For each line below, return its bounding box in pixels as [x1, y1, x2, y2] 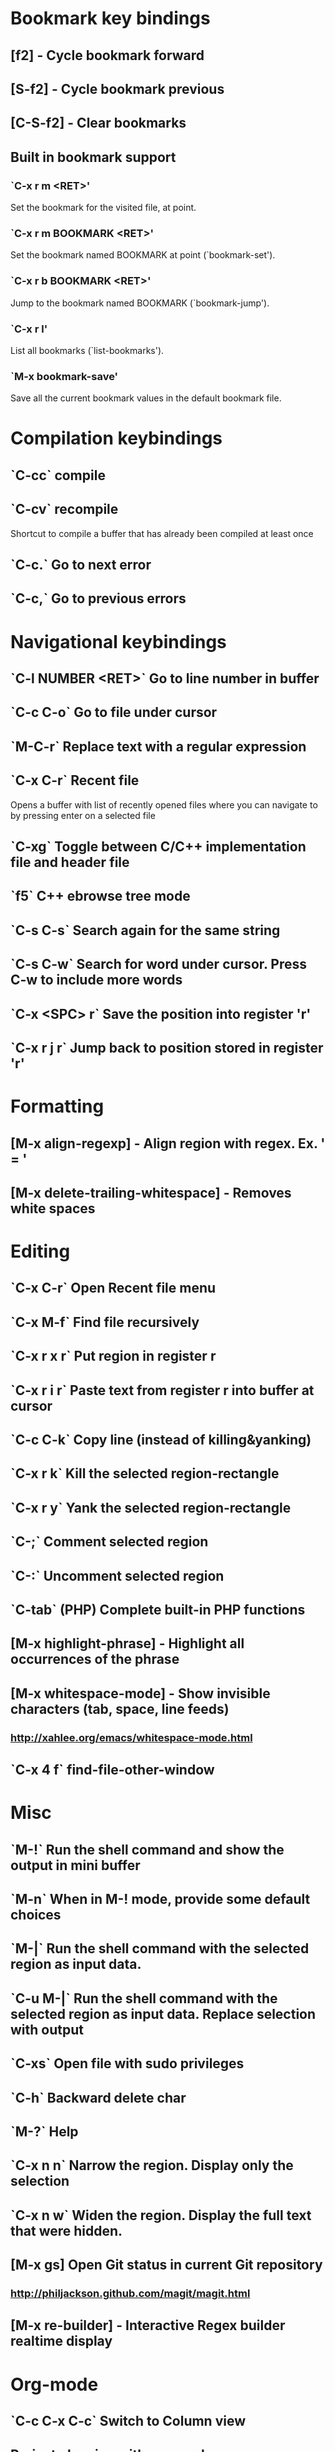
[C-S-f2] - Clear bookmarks [10, 115, 187, 132]
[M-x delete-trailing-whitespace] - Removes [10, 1184, 292, 1201]
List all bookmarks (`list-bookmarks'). [10, 344, 165, 356]
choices [10, 1907, 62, 1924]
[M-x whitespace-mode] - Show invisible [10, 1685, 271, 1702]
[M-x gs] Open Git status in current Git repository [10, 2257, 323, 2274]
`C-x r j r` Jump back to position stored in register [10, 1039, 324, 1056]
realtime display [10, 2333, 113, 2350]
